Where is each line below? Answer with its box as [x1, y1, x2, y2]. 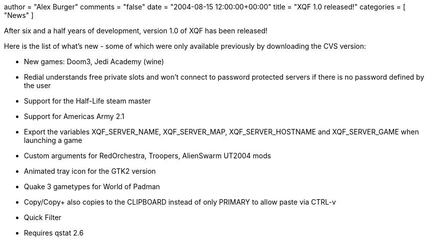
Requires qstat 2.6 [24, 229, 84, 237]
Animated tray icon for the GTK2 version [24, 167, 156, 175]
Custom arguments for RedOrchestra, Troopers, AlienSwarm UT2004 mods [24, 151, 271, 160]
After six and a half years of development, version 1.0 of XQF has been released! [4, 26, 268, 35]
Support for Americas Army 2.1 [24, 112, 125, 120]
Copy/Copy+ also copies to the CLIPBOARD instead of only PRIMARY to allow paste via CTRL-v [24, 198, 336, 206]
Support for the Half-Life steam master [24, 97, 151, 105]
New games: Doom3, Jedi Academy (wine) [24, 57, 164, 66]
